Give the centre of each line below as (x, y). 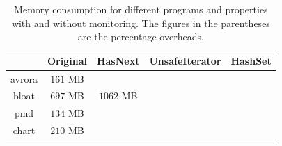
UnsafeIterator (185, 60)
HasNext (118, 60)
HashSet (251, 60)
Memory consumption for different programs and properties (141, 9)
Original (67, 60)
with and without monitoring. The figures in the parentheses (141, 23)
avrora (24, 78)
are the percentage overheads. (141, 36)
